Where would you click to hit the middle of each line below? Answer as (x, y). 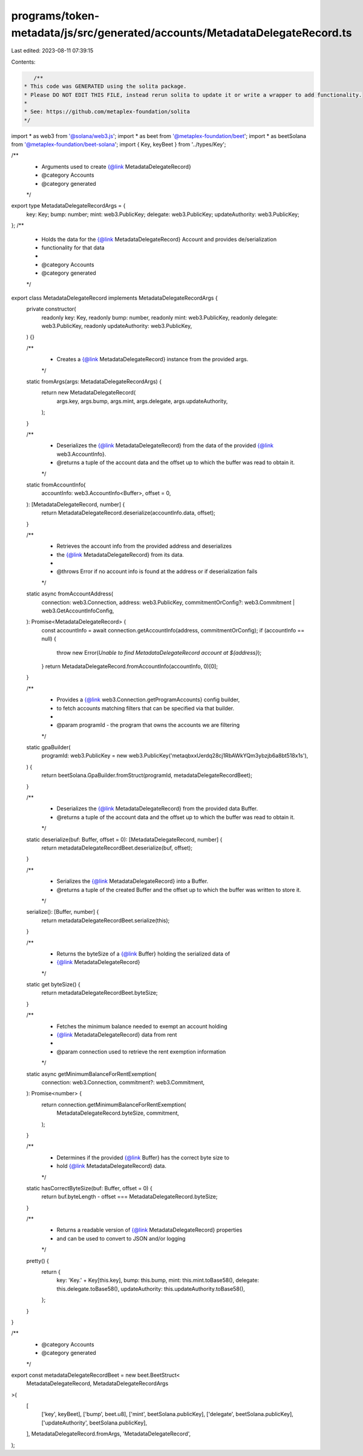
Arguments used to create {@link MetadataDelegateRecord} (116, 166)
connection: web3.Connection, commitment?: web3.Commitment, (123, 1082)
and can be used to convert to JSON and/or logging (121, 1238)
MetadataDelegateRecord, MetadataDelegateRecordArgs (97, 1383)
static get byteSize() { (54, 985)
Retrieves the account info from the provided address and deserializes (144, 546)
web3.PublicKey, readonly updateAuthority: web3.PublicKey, (117, 326)
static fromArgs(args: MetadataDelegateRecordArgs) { (94, 382)
